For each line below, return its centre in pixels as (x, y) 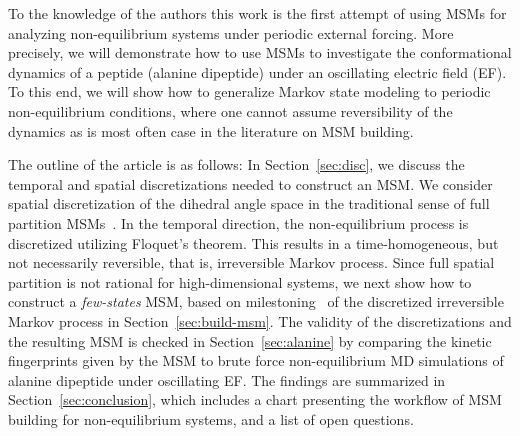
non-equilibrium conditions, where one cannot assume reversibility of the (230, 110)
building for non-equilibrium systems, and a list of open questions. (211, 418)
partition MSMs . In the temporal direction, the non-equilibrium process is (238, 222)
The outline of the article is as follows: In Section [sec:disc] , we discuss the (236, 164)
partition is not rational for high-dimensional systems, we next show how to (240, 281)
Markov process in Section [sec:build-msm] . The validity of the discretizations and (260, 320)
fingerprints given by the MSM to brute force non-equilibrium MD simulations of (256, 360)
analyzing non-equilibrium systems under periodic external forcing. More (231, 32)
